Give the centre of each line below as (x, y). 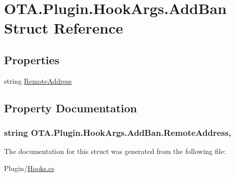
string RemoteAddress (38, 80)
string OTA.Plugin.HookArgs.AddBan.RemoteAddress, (118, 133)
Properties (32, 59)
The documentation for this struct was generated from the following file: (115, 151)
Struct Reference (64, 28)
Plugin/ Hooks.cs (29, 168)
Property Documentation (71, 108)
